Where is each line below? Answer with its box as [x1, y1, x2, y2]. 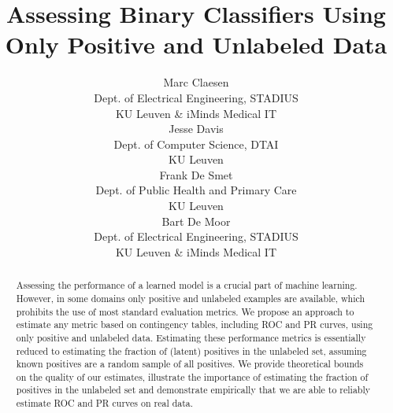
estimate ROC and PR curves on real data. [16, 396, 194, 410]
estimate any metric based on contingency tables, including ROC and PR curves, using [16, 318, 373, 331]
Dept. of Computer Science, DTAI [113, 135, 279, 152]
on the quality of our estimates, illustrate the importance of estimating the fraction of [16, 370, 369, 383]
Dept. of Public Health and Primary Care [95, 182, 297, 198]
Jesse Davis [169, 120, 224, 137]
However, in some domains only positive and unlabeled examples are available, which [16, 291, 365, 304]
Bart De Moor [161, 212, 231, 229]
